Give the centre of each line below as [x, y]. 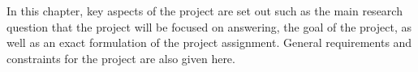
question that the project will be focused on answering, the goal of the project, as [209, 26]
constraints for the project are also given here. [121, 58]
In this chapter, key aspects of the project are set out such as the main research [205, 11]
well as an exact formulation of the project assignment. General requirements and [209, 42]
